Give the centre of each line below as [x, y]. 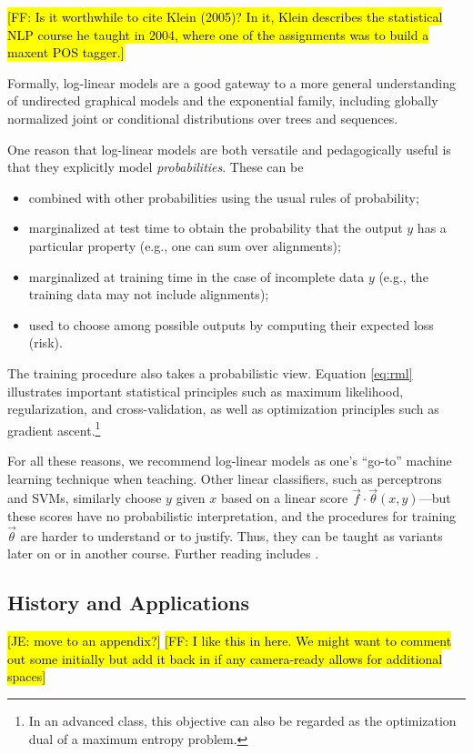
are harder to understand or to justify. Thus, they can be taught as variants [231, 535]
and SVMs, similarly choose [85, 498]
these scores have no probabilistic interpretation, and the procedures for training [232, 515]
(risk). [45, 342]
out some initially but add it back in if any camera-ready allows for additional [225, 658]
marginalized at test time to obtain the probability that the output [216, 228]
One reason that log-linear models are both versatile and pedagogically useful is [229, 149]
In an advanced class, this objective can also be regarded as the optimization [242, 720]
